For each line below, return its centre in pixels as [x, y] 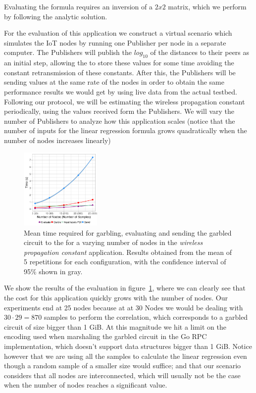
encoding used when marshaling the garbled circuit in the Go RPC [105, 336]
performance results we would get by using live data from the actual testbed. [121, 91]
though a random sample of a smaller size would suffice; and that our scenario [123, 366]
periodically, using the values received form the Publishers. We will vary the [119, 111]
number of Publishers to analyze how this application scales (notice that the [120, 121]
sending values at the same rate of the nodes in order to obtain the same [114, 82]
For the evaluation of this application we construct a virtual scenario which [118, 33]
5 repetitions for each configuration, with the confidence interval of [125, 262]
